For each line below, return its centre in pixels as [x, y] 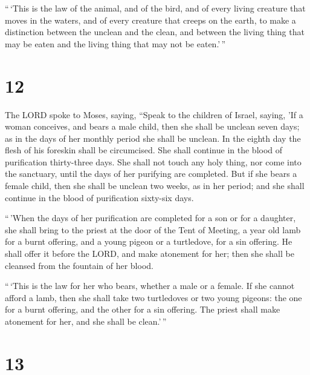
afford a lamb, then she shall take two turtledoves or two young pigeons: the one [153, 297]
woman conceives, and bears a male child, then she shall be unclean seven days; [152, 126]
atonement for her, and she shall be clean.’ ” [86, 321]
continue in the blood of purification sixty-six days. [99, 197]
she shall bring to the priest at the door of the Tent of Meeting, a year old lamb [153, 229]
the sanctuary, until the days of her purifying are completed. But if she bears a [151, 174]
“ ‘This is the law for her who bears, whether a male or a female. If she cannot [150, 286]
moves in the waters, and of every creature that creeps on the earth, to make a [150, 20]
